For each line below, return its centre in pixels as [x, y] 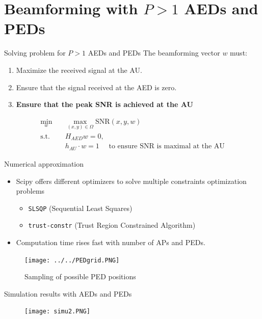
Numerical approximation [44, 163]
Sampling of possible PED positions [80, 276]
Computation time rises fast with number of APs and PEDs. [111, 242]
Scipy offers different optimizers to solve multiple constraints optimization [131, 181]
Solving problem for [35, 53]
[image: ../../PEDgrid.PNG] [72, 260]
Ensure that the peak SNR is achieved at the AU [104, 104]
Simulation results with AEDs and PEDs [68, 293]
